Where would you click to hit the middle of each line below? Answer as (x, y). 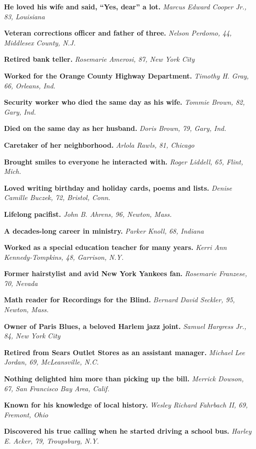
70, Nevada (21, 283)
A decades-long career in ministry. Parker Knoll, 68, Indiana (104, 230)
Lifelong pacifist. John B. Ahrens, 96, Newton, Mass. (88, 214)
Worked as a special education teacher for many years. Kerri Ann (115, 247)
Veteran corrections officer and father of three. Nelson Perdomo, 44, (118, 33)
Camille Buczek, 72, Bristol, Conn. (57, 197)
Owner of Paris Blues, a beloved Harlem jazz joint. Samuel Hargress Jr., (125, 326)
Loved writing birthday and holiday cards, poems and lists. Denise (118, 187)
